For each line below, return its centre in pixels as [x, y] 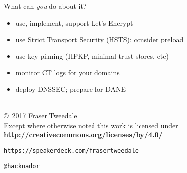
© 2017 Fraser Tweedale [41, 115]
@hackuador [22, 166]
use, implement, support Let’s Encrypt [74, 22]
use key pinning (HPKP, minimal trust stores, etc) [92, 56]
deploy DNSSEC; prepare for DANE [71, 89]
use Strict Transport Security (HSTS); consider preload [99, 39]
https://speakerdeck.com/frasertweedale [71, 151]
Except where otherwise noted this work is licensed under [91, 125]
